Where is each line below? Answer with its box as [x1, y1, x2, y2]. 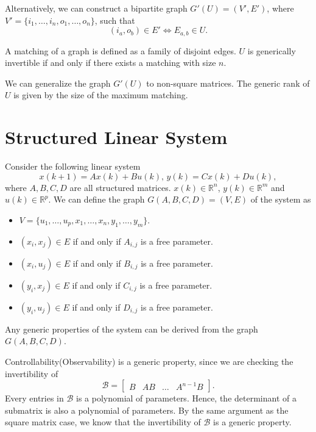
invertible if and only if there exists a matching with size [5, 56, 216, 69]
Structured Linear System [5, 124, 228, 149]
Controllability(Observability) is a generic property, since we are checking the [5, 355, 293, 367]
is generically [247, 44, 296, 57]
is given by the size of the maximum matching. [13, 88, 188, 101]
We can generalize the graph [5, 76, 111, 89]
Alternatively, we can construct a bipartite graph [5, 2, 188, 14]
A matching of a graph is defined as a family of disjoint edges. [5, 44, 236, 57]
